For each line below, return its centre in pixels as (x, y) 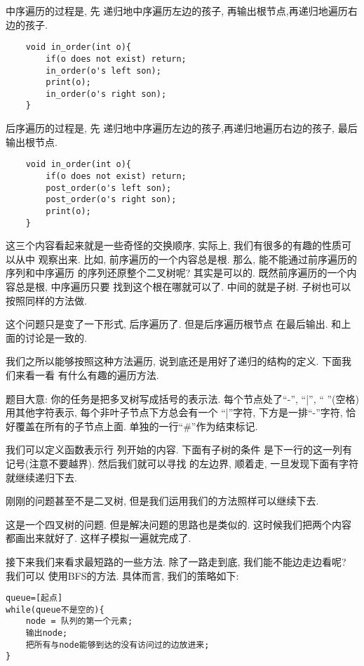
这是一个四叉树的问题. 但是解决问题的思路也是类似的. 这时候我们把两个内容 (179, 524)
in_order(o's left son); (103, 71)
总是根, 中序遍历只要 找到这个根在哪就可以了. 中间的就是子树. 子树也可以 (183, 287)
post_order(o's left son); (109, 188)
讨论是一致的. (56, 337)
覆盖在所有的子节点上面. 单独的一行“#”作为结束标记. (136, 426)
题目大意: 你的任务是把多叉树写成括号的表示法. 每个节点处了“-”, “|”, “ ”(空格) (182, 398)
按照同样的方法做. (46, 300)
